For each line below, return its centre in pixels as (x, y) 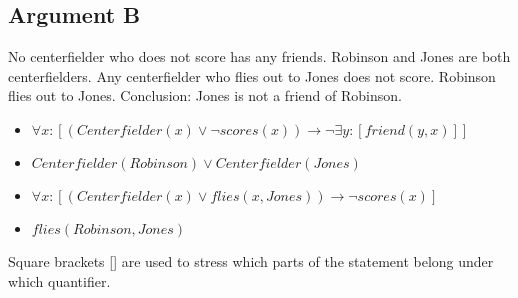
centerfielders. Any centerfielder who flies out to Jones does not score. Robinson (252, 75)
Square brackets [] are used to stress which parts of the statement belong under (251, 260)
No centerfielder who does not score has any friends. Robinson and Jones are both (259, 56)
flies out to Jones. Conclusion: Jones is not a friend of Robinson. (205, 95)
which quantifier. (59, 280)
